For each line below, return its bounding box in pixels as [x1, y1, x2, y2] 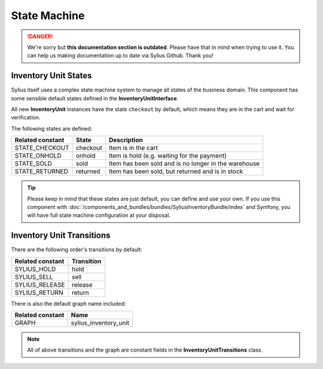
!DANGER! [27, 33, 53, 40]
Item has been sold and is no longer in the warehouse [108, 159, 260, 168]
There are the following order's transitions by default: [11, 246, 143, 253]
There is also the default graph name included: [11, 300, 126, 307]
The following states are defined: [11, 125, 93, 132]
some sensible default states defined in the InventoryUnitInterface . [11, 94, 179, 102]
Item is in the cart [108, 144, 158, 152]
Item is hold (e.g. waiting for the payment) [108, 152, 227, 160]
